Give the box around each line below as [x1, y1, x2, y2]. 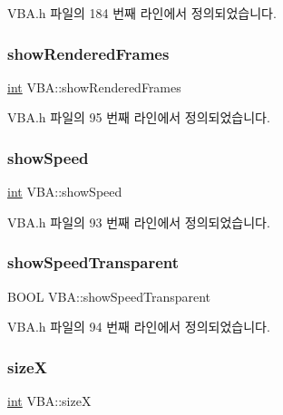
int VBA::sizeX [7, 391, 92, 410]
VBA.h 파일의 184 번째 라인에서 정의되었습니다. [7, 4, 277, 22]
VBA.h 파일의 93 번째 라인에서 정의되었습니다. [7, 212, 270, 231]
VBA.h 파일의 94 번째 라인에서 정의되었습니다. [7, 317, 270, 336]
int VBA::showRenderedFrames [7, 77, 181, 96]
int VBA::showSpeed [7, 182, 122, 201]
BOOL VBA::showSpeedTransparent [7, 286, 211, 305]
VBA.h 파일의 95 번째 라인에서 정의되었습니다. [7, 108, 270, 127]
